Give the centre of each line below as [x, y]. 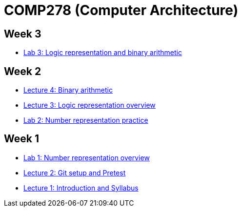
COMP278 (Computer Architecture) [121, 10]
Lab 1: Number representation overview [87, 157]
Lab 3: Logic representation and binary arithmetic [103, 53]
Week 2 [23, 71]
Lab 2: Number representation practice [86, 120]
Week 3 [23, 34]
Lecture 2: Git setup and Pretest [75, 173]
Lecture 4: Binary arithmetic [68, 90]
